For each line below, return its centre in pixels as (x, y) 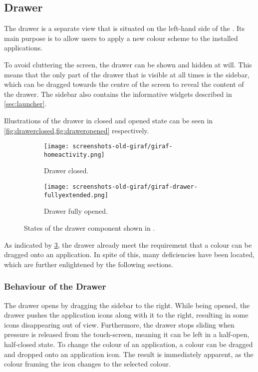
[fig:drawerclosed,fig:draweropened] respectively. (77, 130)
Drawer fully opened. (76, 211)
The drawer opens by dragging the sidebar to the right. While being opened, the (127, 305)
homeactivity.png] (74, 155)
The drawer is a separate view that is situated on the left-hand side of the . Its (124, 28)
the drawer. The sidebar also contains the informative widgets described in (118, 94)
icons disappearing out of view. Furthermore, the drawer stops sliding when (119, 324)
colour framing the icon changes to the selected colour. (87, 364)
